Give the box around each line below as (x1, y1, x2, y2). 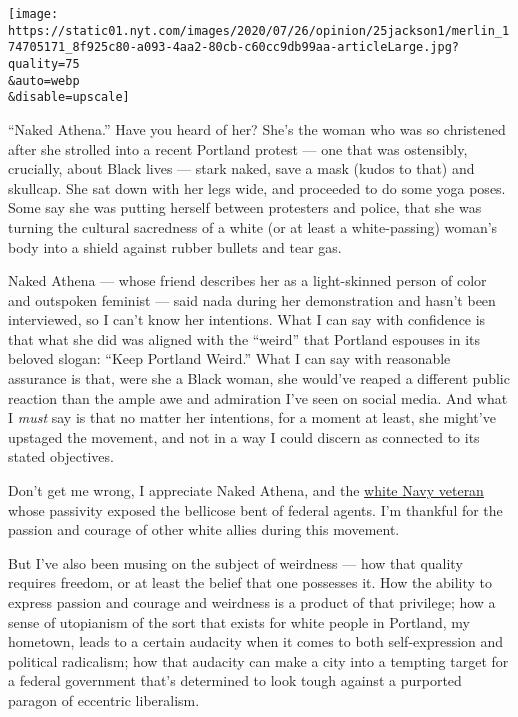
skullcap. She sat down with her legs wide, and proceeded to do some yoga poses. (8, 177, 506, 198)
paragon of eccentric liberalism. (8, 689, 200, 710)
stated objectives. (8, 446, 114, 467)
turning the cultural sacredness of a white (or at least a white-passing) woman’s (8, 216, 498, 237)
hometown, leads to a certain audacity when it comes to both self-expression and (8, 631, 504, 652)
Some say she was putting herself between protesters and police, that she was (8, 197, 482, 218)
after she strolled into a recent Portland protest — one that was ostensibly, (8, 138, 468, 159)
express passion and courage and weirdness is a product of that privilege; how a (8, 592, 496, 612)
